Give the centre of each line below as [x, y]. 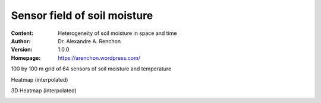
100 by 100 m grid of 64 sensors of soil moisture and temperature [91, 69]
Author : [21, 41]
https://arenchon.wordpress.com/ [99, 58]
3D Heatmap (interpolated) [44, 90]
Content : [22, 33]
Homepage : [26, 58]
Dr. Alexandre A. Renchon [89, 41]
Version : [22, 50]
